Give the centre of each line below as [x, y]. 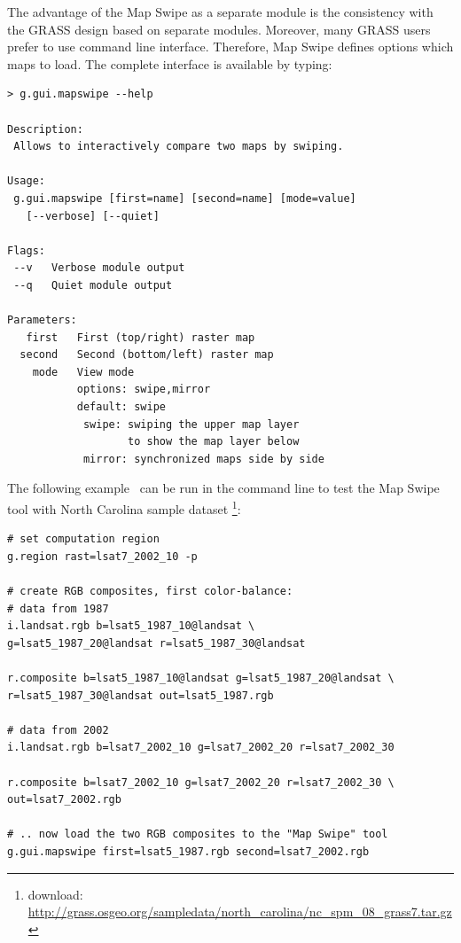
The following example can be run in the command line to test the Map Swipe [223, 488]
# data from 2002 [58, 730]
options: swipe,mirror [144, 390]
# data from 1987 [58, 608]
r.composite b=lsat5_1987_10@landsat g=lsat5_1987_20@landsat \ [201, 678]
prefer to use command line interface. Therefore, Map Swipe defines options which [230, 47]
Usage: [26, 181]
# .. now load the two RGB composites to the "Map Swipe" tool [198, 834]
